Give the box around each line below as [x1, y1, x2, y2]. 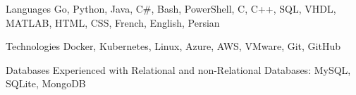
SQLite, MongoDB [6, 76, 86, 91]
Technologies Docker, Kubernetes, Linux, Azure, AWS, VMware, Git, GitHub [6, 39, 340, 53]
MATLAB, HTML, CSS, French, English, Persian [6, 15, 220, 30]
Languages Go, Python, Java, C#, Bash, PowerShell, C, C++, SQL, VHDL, [6, 1, 336, 15]
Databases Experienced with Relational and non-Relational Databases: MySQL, [6, 62, 351, 77]
